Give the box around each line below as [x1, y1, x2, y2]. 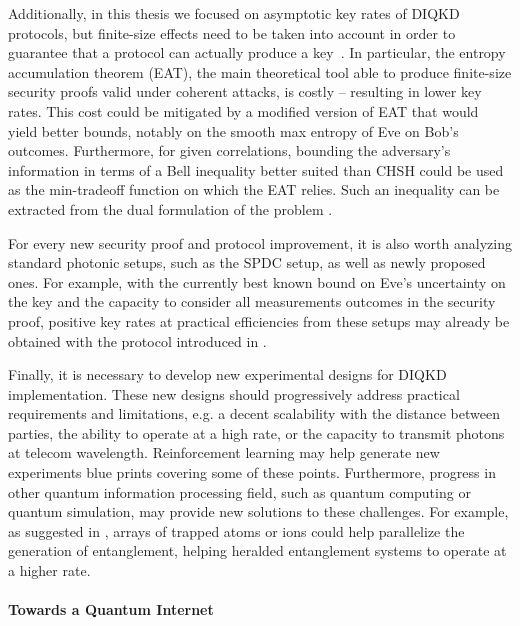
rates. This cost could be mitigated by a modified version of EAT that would [8, 100, 479, 121]
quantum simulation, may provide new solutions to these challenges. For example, [8, 501, 509, 522]
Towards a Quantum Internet [8, 599, 214, 620]
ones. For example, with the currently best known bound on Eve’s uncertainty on [8, 271, 506, 292]
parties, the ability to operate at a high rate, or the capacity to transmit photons [8, 422, 505, 443]
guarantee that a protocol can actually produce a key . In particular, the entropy [8, 42, 506, 63]
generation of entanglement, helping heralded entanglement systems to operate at [8, 540, 507, 561]
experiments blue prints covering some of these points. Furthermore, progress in [8, 462, 496, 483]
